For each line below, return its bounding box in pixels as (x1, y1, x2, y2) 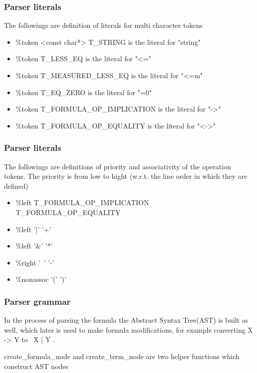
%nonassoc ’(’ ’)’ (15, 274, 67, 284)
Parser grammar (4, 295, 71, 307)
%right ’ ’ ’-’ (15, 257, 55, 267)
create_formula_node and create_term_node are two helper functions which (4, 351, 240, 361)
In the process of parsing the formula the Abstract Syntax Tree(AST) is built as (4, 315, 249, 325)
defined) (4, 180, 29, 191)
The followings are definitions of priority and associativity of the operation (4, 161, 231, 171)
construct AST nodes (4, 361, 69, 371)
